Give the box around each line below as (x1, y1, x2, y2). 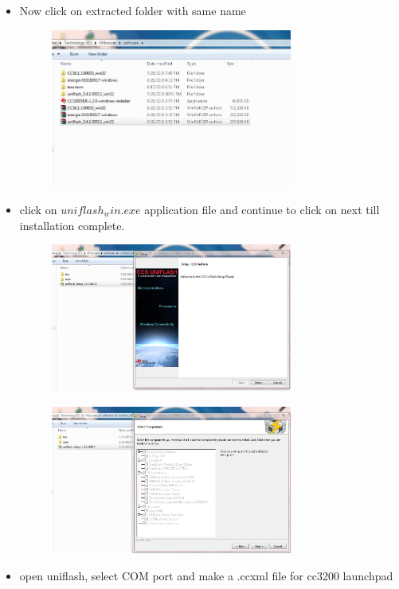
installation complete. (19, 216, 125, 233)
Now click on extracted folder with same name (19, 2, 246, 18)
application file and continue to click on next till (144, 201, 380, 217)
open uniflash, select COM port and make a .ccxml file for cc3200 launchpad (19, 567, 393, 583)
